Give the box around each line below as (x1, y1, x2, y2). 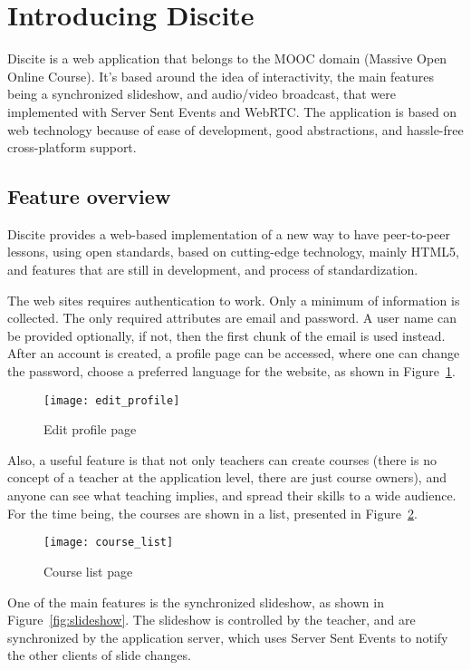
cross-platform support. (7, 138, 137, 157)
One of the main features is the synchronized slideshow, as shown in (7, 592, 384, 611)
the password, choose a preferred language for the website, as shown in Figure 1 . (7, 362, 456, 381)
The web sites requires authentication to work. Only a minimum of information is (7, 290, 460, 309)
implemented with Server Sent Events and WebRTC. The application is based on (7, 102, 457, 121)
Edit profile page (43, 420, 137, 439)
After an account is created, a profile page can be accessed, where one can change (7, 344, 460, 363)
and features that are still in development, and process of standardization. (7, 260, 418, 279)
